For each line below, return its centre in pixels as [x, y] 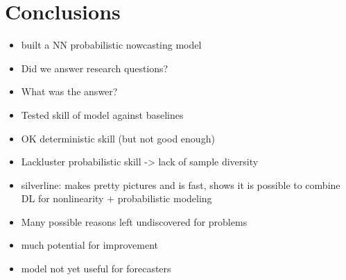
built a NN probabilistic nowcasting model [111, 45]
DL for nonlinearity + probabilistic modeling [116, 198]
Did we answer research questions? [95, 68]
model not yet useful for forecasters [96, 269]
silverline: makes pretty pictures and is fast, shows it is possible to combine [181, 184]
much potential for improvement [90, 245]
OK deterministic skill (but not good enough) [118, 138]
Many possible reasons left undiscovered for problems [134, 221]
